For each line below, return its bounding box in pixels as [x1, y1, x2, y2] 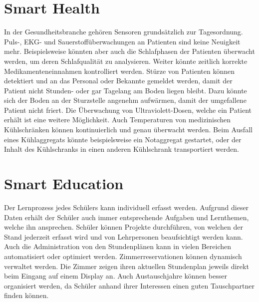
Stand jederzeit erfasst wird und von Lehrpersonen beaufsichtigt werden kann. [4, 231, 243, 242]
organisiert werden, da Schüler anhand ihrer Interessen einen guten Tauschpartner [4, 280, 255, 291]
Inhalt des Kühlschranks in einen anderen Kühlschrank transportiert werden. [4, 144, 239, 154]
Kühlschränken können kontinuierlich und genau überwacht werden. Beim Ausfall [4, 124, 253, 135]
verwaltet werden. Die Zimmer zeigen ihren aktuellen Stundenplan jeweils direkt [4, 261, 249, 271]
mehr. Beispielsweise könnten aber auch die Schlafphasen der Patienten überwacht [4, 46, 255, 56]
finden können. [4, 290, 49, 301]
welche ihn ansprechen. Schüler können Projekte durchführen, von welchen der [4, 222, 243, 232]
